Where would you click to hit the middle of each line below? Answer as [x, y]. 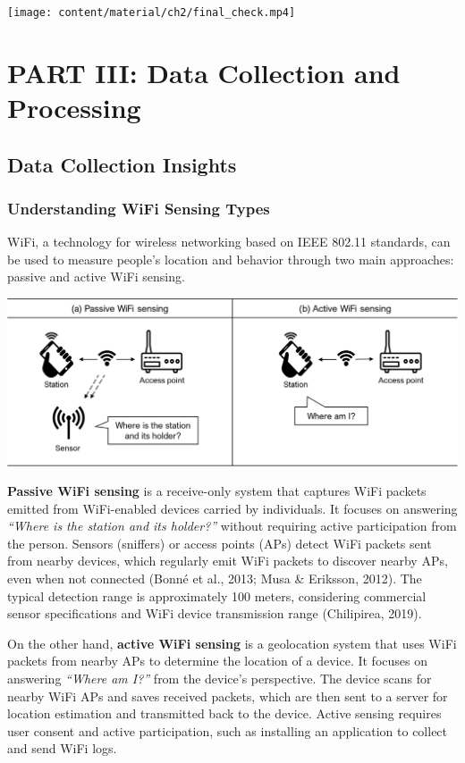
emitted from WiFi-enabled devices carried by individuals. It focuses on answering [232, 508]
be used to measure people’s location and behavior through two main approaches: [231, 259]
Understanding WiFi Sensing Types [139, 208]
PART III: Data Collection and [204, 72]
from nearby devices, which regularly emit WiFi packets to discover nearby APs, [228, 561]
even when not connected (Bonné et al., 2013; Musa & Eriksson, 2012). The [215, 579]
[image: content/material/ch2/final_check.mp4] [152, 13]
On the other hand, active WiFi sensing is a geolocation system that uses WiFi [232, 643]
